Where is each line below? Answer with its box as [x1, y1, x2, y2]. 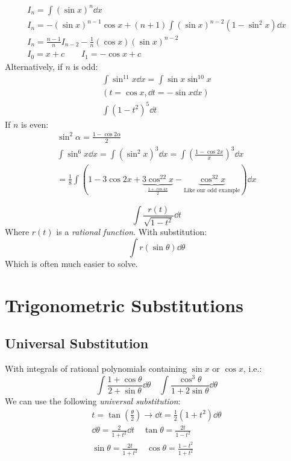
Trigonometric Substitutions [5, 292, 243, 317]
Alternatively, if [5, 60, 63, 72]
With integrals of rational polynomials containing [5, 362, 187, 375]
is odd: [73, 60, 98, 72]
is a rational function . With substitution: [56, 225, 207, 238]
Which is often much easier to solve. [5, 257, 138, 269]
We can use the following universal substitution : [5, 395, 181, 407]
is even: [21, 118, 49, 130]
